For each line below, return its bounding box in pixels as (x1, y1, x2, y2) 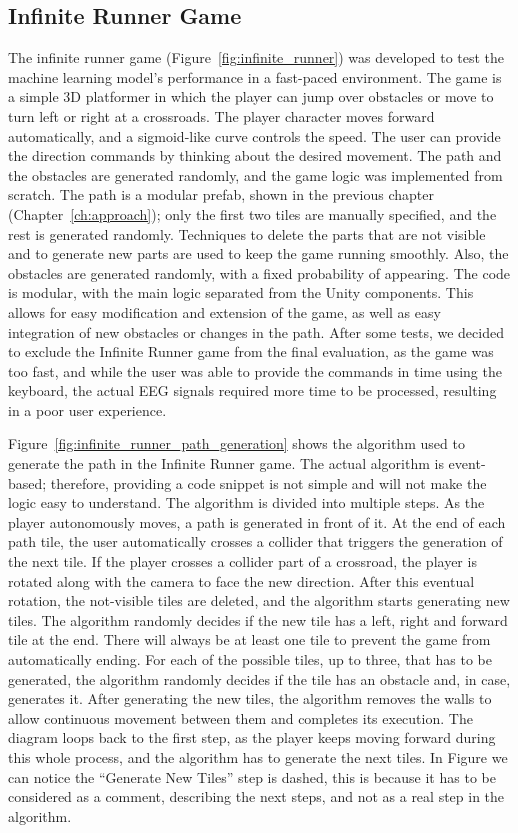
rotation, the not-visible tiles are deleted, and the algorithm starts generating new (8, 590, 510, 611)
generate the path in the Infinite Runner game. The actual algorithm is (8, 453, 444, 474)
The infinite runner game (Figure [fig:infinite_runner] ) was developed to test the (8, 47, 505, 68)
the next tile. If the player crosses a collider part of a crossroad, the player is (8, 551, 477, 572)
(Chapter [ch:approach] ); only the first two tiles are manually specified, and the (8, 203, 497, 224)
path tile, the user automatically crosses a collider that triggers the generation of (8, 531, 503, 552)
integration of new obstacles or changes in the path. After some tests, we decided (8, 321, 504, 342)
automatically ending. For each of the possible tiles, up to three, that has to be (8, 649, 492, 670)
